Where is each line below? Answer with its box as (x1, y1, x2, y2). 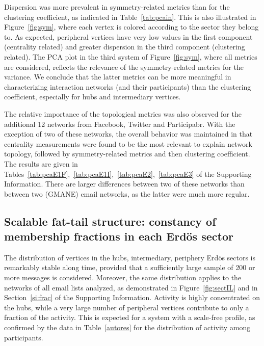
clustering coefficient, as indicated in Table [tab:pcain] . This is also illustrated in (4, 11, 256, 22)
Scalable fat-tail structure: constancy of (4, 213, 216, 229)
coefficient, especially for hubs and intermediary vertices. (4, 91, 181, 102)
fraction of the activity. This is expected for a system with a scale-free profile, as (4, 312, 255, 323)
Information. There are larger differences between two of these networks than (4, 178, 245, 189)
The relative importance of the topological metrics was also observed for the (4, 108, 242, 119)
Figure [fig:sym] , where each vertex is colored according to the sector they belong (4, 21, 259, 32)
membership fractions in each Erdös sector (4, 228, 233, 244)
